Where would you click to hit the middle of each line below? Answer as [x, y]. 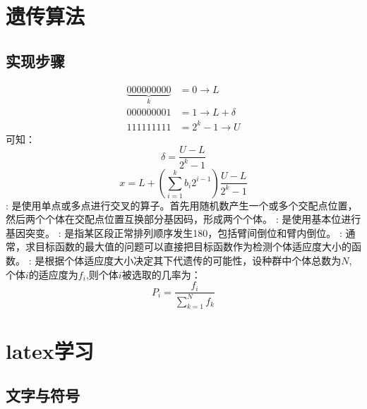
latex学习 [50, 350]
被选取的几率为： [161, 274]
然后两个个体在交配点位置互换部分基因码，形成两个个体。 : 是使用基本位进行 [183, 219]
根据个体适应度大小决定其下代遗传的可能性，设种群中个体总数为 [193, 260]
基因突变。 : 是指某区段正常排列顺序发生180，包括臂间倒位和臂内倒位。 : [174, 232]
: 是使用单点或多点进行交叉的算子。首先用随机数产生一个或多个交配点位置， [182, 205]
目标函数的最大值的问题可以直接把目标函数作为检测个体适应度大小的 [193, 246]
